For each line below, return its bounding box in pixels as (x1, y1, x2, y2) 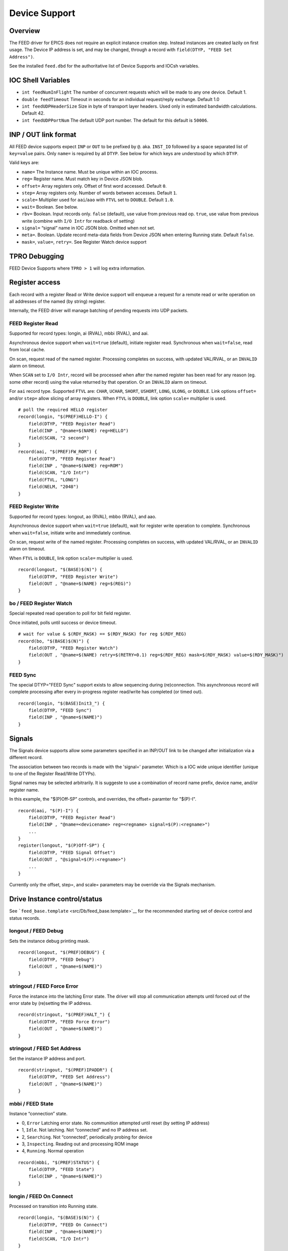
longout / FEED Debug (9, 927, 63, 934)
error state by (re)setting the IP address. (9, 1000, 92, 1006)
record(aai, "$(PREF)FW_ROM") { (18, 449, 97, 455)
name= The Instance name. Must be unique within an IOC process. (21, 169, 158, 175)
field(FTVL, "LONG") (28, 477, 79, 482)
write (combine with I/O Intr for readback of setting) (21, 218, 135, 224)
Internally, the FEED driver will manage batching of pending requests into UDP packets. (9, 308, 189, 314)
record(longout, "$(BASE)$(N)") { (18, 567, 102, 572)
